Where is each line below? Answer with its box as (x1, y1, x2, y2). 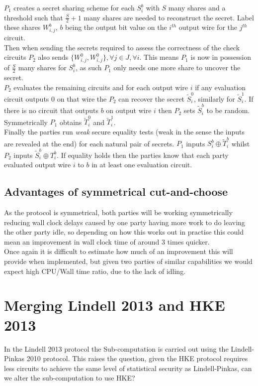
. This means (139, 52, 179, 62)
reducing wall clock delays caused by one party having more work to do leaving (4, 217, 245, 227)
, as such (75, 62, 102, 73)
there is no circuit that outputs (4, 105, 99, 116)
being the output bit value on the (65, 22, 167, 32)
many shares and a (168, 2, 226, 12)
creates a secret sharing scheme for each (13, 2, 135, 12)
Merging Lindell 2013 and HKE (4, 295, 225, 315)
